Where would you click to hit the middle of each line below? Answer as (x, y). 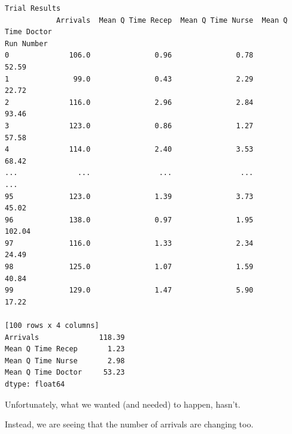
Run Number (26, 43)
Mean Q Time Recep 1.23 (65, 349)
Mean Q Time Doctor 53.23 (65, 373)
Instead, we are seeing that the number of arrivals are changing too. (129, 424)
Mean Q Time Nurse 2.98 (65, 361)
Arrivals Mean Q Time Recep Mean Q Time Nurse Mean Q (172, 20)
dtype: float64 (35, 384)
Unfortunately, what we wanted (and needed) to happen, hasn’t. (123, 404)
